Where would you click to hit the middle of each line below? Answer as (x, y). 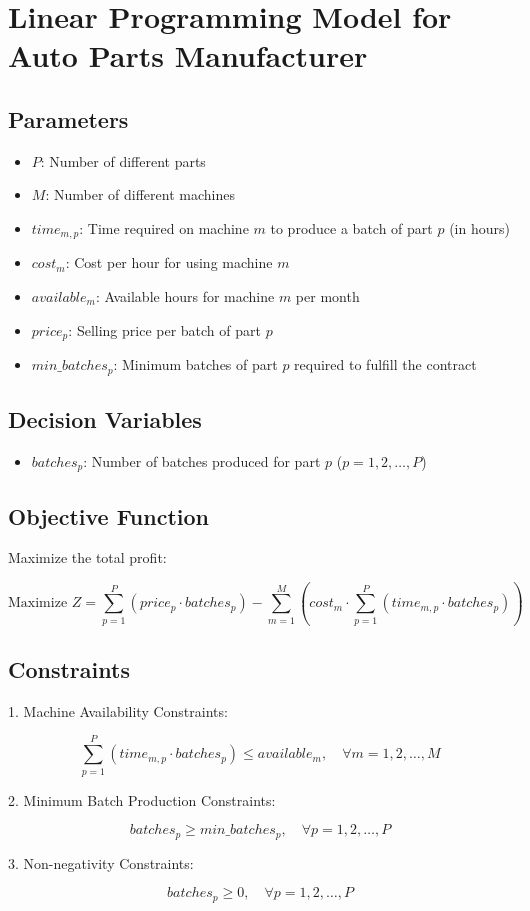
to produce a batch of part (351, 227)
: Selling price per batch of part (164, 329)
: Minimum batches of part (195, 364)
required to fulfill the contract (385, 364)
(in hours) (479, 227)
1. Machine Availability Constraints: (118, 710)
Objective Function (109, 515)
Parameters (68, 118)
